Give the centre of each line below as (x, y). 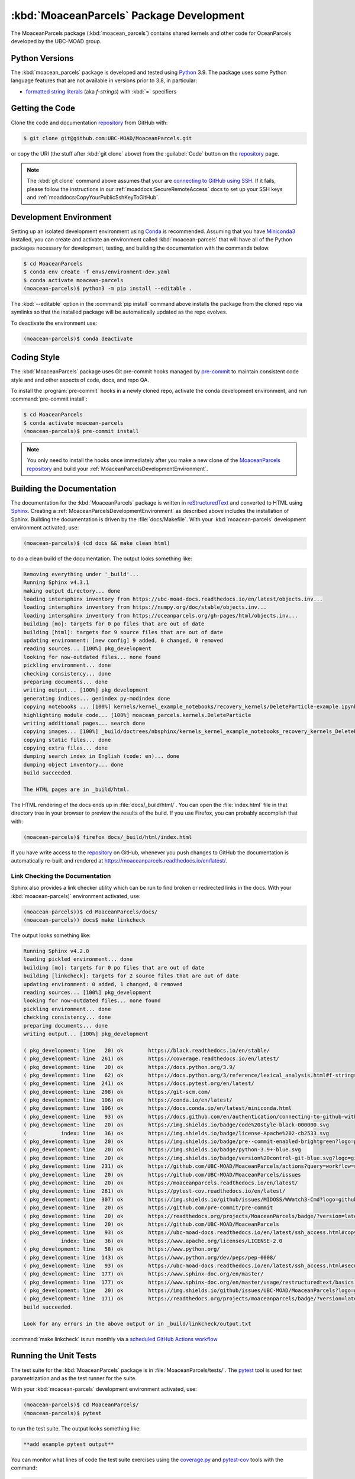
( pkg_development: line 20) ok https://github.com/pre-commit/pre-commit (148, 1208)
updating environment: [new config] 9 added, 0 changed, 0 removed (123, 641)
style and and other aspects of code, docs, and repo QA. (80, 380)
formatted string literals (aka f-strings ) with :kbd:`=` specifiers (101, 91)
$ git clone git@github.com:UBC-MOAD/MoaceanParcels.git (108, 138)
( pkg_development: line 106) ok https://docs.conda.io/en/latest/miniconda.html (158, 1108)
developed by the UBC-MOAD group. (56, 41)
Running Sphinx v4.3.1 (56, 582)
